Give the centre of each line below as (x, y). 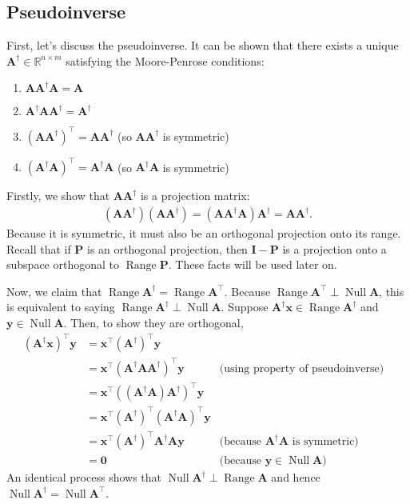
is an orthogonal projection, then (167, 248)
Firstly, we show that (58, 196)
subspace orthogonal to (63, 264)
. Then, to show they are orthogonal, (153, 322)
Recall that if (39, 248)
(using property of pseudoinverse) (302, 368)
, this (392, 291)
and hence (296, 477)
